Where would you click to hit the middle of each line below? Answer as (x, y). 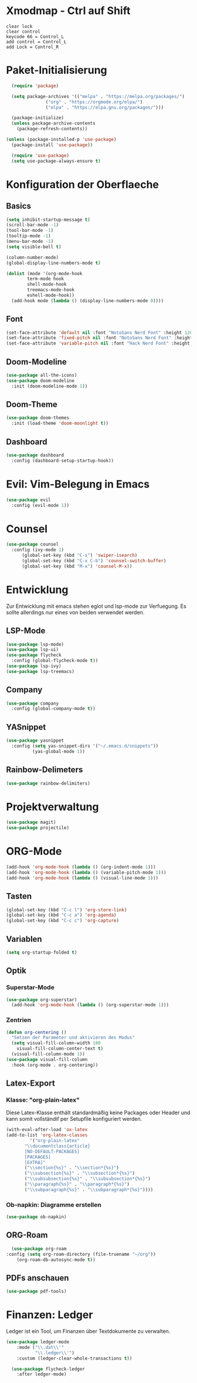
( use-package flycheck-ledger (48, 1369)
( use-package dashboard (35, 455)
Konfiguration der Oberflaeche (83, 185)
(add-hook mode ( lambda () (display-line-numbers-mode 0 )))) (88, 300)
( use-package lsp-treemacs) (40, 671)
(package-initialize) (38, 118)
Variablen (24, 939)
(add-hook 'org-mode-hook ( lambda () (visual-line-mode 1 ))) (82, 878)
